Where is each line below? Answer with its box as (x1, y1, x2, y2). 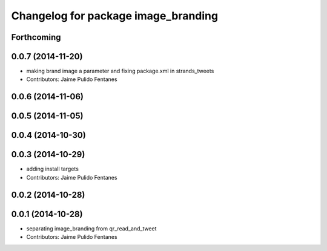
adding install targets (26, 165, 79, 172)
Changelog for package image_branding (11, 9, 218, 22)
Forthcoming (11, 32, 61, 42)
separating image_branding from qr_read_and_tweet (26, 224, 157, 232)
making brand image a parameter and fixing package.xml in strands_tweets (26, 67, 214, 75)
